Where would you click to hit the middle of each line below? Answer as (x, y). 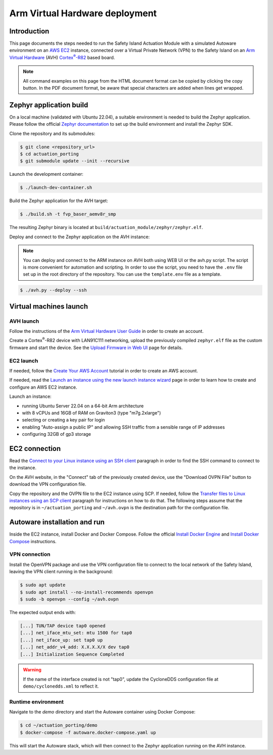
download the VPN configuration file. (48, 484)
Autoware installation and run (57, 522)
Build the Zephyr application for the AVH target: (59, 201)
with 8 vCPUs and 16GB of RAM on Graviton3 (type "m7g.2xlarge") (92, 412)
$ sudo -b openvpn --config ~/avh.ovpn (69, 599)
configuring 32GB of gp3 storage (56, 434)
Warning (32, 670)
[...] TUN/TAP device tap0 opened (63, 626)
